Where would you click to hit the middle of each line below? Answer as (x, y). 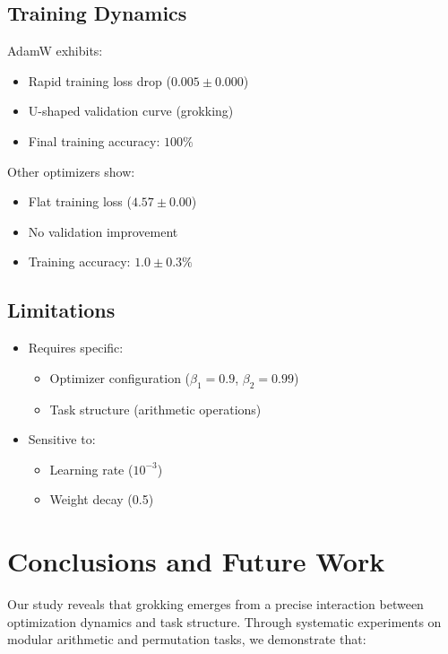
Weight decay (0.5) (102, 499)
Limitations (61, 310)
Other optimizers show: (71, 171)
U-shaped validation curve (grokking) (131, 111)
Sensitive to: (62, 439)
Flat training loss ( (80, 201)
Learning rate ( (91, 469)
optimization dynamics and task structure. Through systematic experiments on (224, 621)
